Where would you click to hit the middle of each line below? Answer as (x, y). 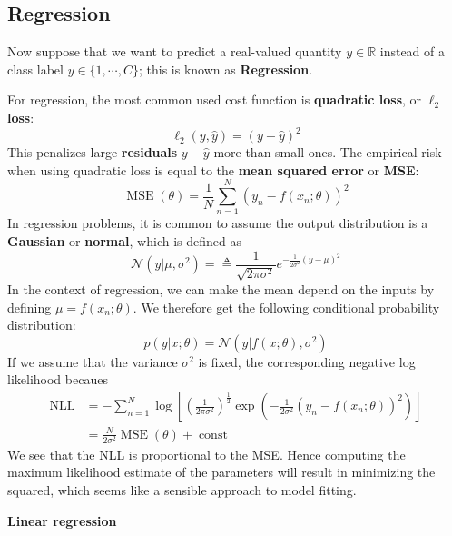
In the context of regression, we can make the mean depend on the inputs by (221, 289)
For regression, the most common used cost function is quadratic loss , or (215, 99)
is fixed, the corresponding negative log (307, 361)
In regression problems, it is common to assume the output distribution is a (218, 223)
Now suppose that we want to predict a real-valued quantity (175, 51)
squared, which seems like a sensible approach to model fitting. (182, 489)
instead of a (412, 51)
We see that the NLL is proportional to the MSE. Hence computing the (206, 454)
